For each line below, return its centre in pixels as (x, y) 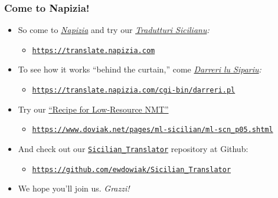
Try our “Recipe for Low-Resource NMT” (93, 109)
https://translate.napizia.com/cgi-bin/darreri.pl (134, 90)
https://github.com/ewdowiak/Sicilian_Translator (132, 169)
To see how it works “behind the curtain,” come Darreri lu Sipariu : (140, 69)
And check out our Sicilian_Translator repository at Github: (133, 148)
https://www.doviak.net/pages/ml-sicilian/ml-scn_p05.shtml (153, 130)
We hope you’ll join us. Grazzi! (74, 188)
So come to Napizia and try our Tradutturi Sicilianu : (114, 30)
